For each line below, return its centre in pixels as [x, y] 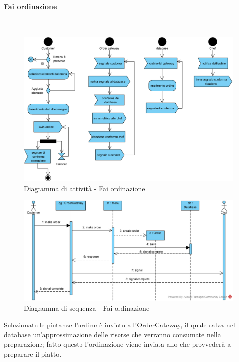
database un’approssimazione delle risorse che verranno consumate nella [113, 334]
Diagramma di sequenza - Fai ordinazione [87, 308]
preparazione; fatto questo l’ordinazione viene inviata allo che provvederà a [118, 344]
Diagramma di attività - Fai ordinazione [84, 188]
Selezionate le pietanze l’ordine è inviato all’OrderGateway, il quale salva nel [119, 325]
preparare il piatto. [33, 353]
